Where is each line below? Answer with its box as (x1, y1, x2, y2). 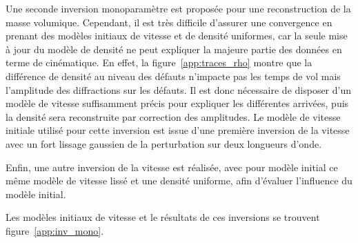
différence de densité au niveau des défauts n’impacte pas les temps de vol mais (6, 68, 341, 83)
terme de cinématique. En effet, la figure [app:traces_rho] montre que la (6, 55, 312, 70)
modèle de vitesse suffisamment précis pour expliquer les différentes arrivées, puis (6, 96, 349, 110)
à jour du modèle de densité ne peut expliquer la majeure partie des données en (6, 41, 342, 56)
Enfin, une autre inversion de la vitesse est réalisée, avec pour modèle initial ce (6, 159, 338, 174)
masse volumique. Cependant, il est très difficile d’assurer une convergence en (6, 14, 332, 29)
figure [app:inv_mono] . (6, 223, 104, 237)
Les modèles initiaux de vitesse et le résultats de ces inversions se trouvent (6, 210, 320, 224)
